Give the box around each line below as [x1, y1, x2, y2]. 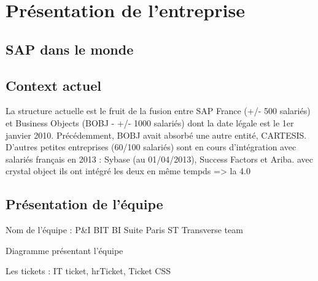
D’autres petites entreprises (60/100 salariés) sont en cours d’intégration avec [6, 140, 297, 153]
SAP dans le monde [6, 39, 134, 58]
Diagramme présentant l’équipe [6, 244, 123, 256]
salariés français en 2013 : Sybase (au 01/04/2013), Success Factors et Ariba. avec [6, 152, 313, 165]
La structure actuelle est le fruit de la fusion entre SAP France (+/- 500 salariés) [6, 104, 311, 117]
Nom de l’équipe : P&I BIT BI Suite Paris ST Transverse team [6, 223, 243, 236]
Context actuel [6, 75, 101, 94]
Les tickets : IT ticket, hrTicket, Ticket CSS [6, 264, 171, 277]
